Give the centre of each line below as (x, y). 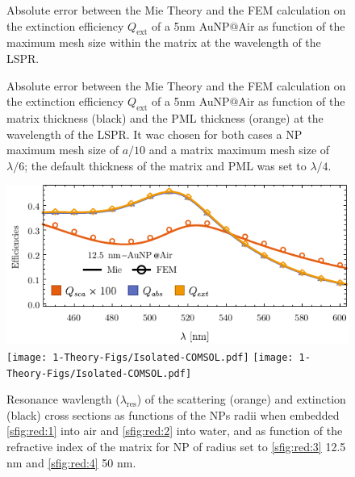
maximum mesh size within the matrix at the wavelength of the (164, 42)
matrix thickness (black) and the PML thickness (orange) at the (165, 117)
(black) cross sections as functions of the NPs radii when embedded (173, 414)
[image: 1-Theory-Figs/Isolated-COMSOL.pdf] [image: (150, 357)
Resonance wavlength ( (63, 399)
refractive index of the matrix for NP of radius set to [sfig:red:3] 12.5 (176, 446)
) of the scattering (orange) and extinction (241, 399)
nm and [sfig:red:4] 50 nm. (71, 462)
